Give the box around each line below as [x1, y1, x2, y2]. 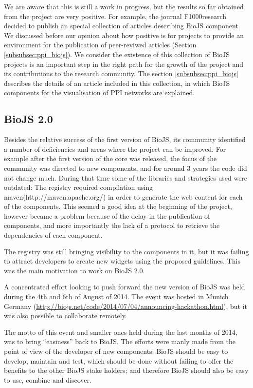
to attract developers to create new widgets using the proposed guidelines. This [4, 256, 240, 266]
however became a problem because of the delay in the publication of [4, 210, 210, 221]
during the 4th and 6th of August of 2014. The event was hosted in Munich [4, 291, 229, 302]
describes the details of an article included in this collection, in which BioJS [4, 78, 230, 88]
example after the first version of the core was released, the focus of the [4, 153, 217, 163]
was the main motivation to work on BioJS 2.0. [4, 265, 145, 275]
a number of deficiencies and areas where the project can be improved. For [4, 143, 226, 154]
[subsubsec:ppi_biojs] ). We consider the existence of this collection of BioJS [4, 49, 230, 59]
